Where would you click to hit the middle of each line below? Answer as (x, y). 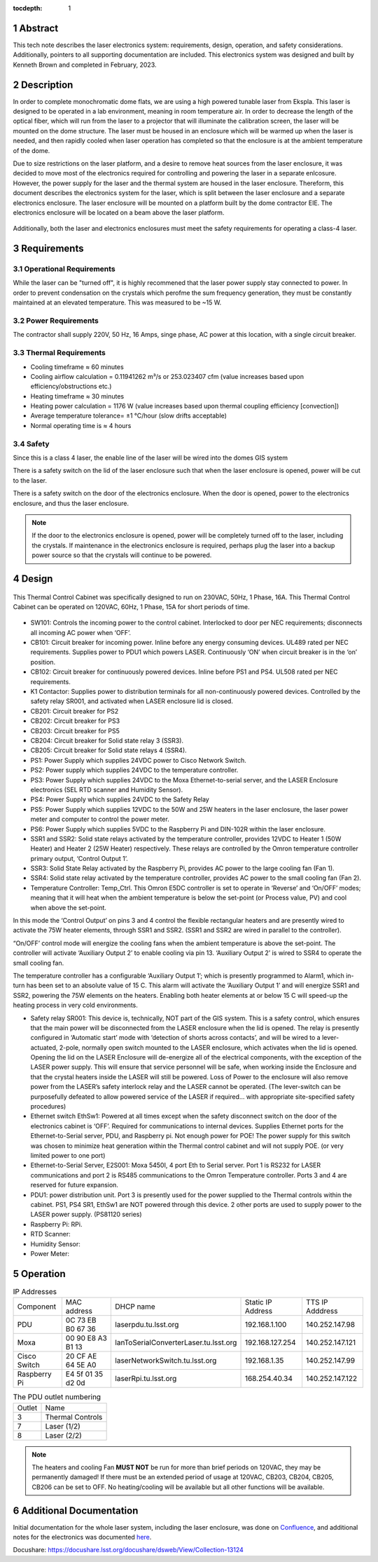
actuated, (44, 1047)
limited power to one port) (68, 1155)
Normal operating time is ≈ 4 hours (81, 425)
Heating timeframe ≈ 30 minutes (77, 396)
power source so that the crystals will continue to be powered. (122, 555)
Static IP (258, 1302)
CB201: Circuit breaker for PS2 (75, 711)
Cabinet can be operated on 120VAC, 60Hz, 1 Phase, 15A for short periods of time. (131, 606)
